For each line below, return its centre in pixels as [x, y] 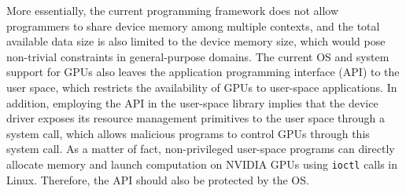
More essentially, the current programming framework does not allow [173, 10]
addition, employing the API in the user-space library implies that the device [192, 102]
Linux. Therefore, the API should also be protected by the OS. [158, 179]
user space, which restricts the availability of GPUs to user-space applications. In [202, 87]
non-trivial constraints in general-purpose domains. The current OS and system [198, 56]
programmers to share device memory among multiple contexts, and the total [193, 25]
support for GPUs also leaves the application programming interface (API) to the [203, 72]
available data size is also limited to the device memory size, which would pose [196, 41]
